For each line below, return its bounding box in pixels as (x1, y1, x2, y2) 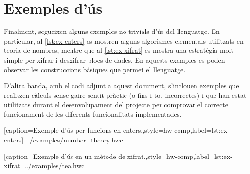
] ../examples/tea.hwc (20, 160, 85, 171)
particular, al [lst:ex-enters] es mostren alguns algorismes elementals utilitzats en (4, 35, 244, 46)
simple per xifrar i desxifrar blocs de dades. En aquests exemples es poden (4, 54, 225, 64)
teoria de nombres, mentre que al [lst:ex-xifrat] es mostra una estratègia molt (4, 45, 233, 55)
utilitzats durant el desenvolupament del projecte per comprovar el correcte (4, 99, 228, 110)
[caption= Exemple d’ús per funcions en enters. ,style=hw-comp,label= (4, 125, 212, 135)
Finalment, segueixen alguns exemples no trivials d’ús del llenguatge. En (4, 26, 220, 36)
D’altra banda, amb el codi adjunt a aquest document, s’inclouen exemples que (4, 80, 239, 91)
